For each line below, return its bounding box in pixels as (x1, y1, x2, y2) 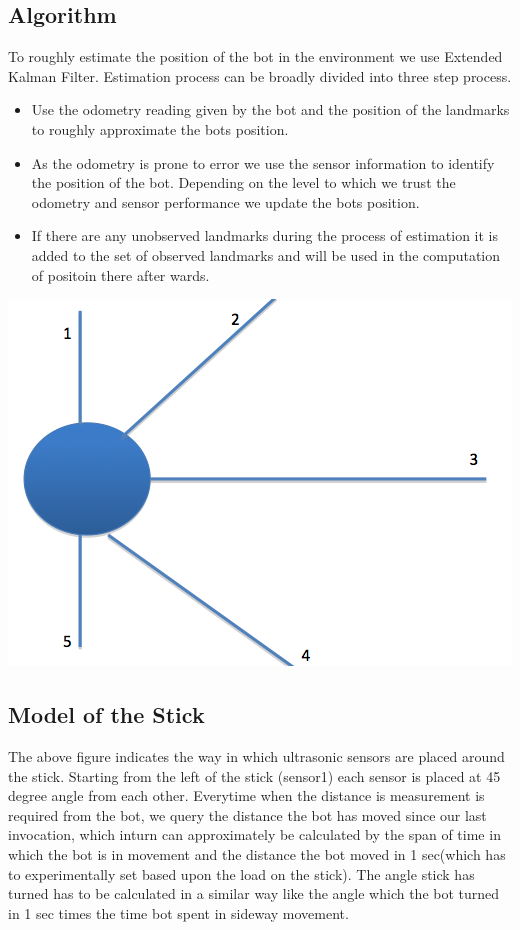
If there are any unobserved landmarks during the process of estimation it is (31, 225, 498, 246)
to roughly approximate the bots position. (31, 118, 289, 139)
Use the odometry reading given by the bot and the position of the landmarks (31, 99, 510, 120)
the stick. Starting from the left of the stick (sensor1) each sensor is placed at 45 (8, 765, 501, 786)
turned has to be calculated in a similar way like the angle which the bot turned (8, 883, 500, 904)
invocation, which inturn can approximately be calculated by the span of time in (8, 824, 501, 845)
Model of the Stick (8, 699, 205, 730)
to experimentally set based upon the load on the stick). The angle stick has (8, 863, 475, 884)
